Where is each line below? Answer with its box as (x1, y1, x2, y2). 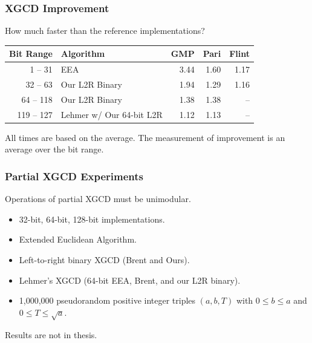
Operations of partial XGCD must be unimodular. (5, 192, 191, 205)
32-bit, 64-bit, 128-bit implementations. (19, 212, 165, 225)
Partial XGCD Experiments (5, 168, 143, 183)
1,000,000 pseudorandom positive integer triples (19, 294, 196, 307)
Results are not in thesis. (5, 328, 97, 341)
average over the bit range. (5, 143, 104, 155)
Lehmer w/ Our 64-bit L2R (60, 108, 163, 120)
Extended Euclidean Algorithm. (19, 233, 137, 246)
